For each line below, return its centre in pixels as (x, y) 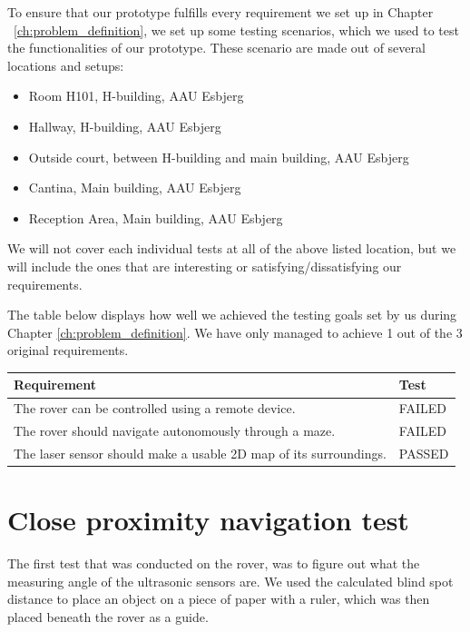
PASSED (424, 453)
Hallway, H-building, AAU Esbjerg (125, 126)
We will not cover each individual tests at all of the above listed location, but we (232, 248)
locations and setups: (66, 65)
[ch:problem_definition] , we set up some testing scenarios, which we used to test (236, 30)
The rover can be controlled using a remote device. (155, 408)
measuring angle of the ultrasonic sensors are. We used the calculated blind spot (230, 581)
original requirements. (68, 350)
